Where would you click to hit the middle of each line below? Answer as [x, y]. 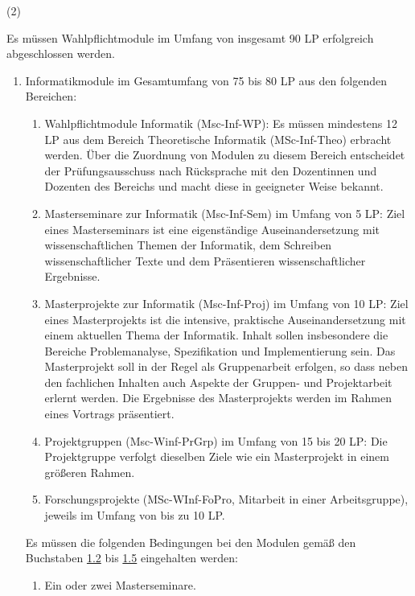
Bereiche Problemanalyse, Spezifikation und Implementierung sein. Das [220, 350]
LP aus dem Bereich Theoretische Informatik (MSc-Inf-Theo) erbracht [218, 139]
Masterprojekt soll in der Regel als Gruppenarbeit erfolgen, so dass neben [226, 366]
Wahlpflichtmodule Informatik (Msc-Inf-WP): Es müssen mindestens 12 [221, 123]
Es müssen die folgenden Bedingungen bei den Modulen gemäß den [191, 542]
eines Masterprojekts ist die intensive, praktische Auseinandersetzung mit [225, 319]
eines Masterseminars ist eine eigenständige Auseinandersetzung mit [212, 229]
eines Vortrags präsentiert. [109, 414]
